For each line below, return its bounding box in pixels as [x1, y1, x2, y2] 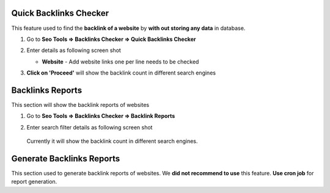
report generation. [11, 178, 57, 186]
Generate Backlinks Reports [11, 153, 120, 164]
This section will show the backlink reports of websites [11, 101, 150, 108]
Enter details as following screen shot [26, 46, 122, 54]
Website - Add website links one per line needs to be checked [42, 58, 199, 65]
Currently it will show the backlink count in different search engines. [26, 137, 198, 145]
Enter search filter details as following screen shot [26, 123, 153, 131]
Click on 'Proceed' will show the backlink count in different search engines [26, 69, 216, 76]
